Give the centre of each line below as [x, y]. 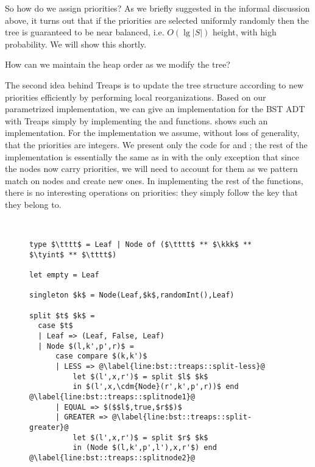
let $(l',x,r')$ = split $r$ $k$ [140, 437]
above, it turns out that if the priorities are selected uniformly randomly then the [157, 20]
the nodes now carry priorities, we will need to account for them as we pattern [151, 169]
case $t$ [55, 326]
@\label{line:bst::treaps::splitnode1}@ [112, 397]
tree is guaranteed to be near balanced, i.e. [85, 32]
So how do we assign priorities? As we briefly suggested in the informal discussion [157, 8]
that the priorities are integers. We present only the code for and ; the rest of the [156, 144]
